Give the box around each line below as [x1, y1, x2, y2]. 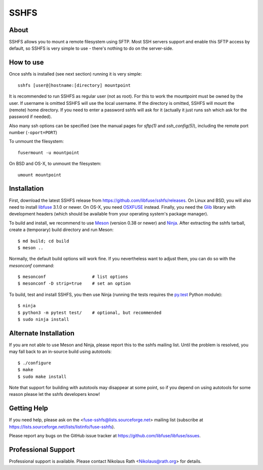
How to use [9, 59, 44, 67]
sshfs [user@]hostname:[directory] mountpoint [18, 82, 131, 88]
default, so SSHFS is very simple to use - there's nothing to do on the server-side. [9, 45, 174, 51]
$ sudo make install [18, 373, 67, 379]
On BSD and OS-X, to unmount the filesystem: [9, 161, 102, 167]
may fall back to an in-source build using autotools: [9, 349, 112, 354]
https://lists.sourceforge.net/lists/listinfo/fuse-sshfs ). [9, 424, 115, 430]
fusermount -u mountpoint [18, 150, 80, 156]
